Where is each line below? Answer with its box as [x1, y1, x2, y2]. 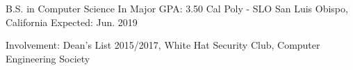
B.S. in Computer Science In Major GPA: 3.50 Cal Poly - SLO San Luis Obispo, [6, 1, 348, 15]
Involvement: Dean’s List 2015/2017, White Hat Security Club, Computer [6, 38, 320, 52]
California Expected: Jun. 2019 [6, 14, 138, 29]
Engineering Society [6, 51, 90, 65]
